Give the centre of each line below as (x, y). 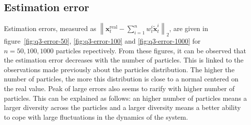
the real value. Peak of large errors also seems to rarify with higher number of (119, 88)
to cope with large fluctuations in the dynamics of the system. (96, 117)
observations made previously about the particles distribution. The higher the (119, 69)
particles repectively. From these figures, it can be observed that (151, 50)
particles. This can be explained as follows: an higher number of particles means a (125, 98)
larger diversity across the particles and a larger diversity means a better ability (122, 107)
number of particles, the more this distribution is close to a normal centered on (121, 79)
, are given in (189, 28)
